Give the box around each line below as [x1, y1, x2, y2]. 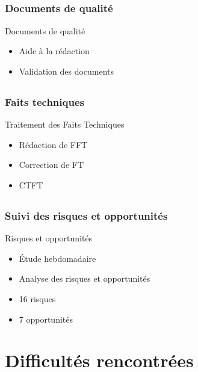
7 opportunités [19, 312, 73, 325]
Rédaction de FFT [19, 138, 88, 150]
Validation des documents [19, 64, 114, 77]
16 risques [19, 293, 56, 305]
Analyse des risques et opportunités [19, 272, 150, 285]
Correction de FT [19, 158, 84, 171]
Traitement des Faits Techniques [5, 118, 125, 131]
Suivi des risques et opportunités [5, 208, 168, 223]
